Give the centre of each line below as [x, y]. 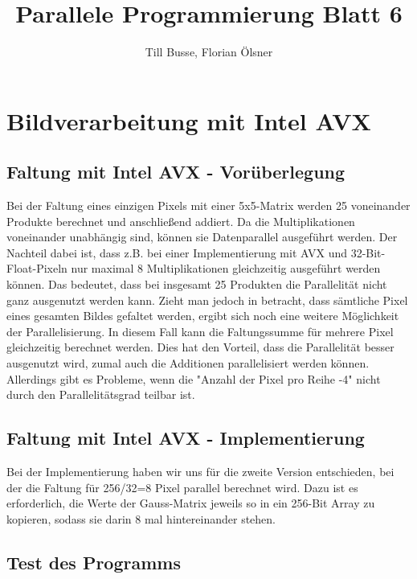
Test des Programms [94, 562]
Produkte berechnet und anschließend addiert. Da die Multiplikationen [181, 221]
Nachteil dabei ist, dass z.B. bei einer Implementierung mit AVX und [177, 252]
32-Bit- [368, 252]
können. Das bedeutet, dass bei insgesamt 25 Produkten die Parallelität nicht [197, 284]
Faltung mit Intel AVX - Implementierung [186, 438]
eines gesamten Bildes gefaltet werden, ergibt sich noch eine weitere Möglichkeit [203, 316]
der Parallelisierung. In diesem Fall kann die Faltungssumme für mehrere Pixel [200, 331]
